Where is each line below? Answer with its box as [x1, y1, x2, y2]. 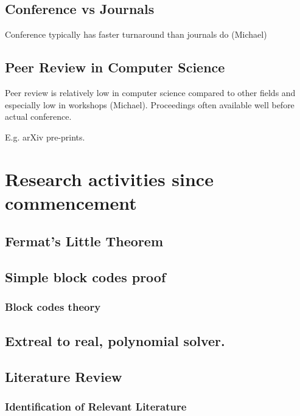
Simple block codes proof [5, 268, 166, 286]
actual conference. [5, 110, 72, 123]
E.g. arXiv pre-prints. [5, 130, 85, 143]
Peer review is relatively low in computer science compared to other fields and [5, 86, 296, 99]
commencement [5, 190, 137, 215]
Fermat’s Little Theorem [5, 232, 164, 251]
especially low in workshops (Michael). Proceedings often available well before [5, 98, 295, 111]
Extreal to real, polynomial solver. [5, 331, 225, 350]
